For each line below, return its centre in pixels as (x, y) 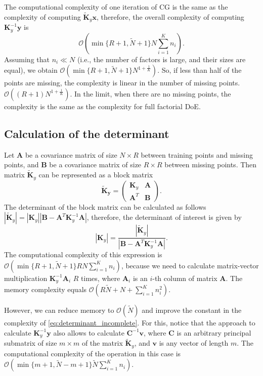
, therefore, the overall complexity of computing (170, 16)
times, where (101, 278)
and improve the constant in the (192, 310)
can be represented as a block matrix (96, 175)
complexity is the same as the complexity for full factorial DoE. (102, 106)
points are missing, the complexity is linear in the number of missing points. (122, 83)
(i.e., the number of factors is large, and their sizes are (161, 59)
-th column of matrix (185, 278)
